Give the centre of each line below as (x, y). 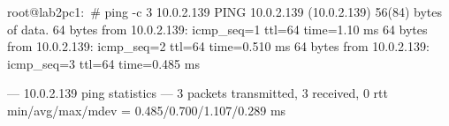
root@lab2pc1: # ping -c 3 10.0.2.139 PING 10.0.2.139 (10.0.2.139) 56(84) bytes (224, 11)
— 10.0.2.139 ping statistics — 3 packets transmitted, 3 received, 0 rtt (198, 93)
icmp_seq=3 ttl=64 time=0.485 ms (103, 63)
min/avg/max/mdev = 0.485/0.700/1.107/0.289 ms (147, 110)
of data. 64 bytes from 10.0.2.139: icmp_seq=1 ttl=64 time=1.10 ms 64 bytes (217, 29)
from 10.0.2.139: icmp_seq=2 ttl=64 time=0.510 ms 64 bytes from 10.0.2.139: (218, 46)
